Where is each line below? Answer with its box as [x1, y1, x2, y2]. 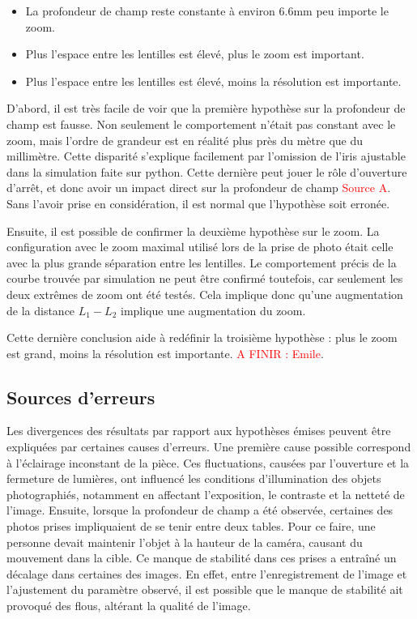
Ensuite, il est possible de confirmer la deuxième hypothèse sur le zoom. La [6, 222, 380, 239]
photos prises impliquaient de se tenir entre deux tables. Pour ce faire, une [6, 518, 376, 535]
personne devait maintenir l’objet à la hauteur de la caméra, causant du [6, 533, 363, 550]
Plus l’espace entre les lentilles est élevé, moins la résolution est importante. [25, 72, 402, 89]
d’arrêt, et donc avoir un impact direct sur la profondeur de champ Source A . [6, 179, 391, 196]
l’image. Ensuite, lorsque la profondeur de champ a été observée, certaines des [6, 502, 394, 519]
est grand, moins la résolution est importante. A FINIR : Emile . [6, 344, 324, 361]
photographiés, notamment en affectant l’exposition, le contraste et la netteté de [6, 485, 405, 502]
